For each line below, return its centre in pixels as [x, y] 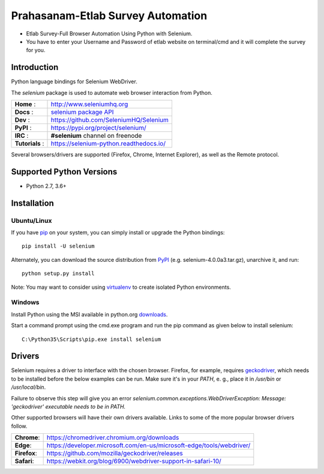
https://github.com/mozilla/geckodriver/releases [115, 454]
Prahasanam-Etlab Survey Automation [109, 16]
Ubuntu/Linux [31, 221]
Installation [32, 203]
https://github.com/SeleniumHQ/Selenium [110, 120]
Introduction [35, 67]
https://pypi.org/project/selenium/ [98, 128]
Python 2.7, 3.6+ [46, 186]
